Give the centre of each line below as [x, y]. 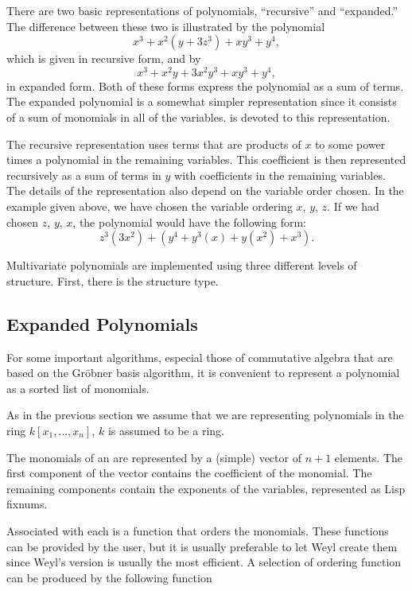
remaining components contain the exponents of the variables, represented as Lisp [206, 488]
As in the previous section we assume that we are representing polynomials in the [205, 415]
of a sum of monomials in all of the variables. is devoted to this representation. [198, 117]
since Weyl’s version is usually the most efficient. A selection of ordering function [204, 562]
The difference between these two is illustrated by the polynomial [166, 26]
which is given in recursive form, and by [104, 58]
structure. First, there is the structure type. [113, 280]
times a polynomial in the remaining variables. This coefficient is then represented [206, 159]
